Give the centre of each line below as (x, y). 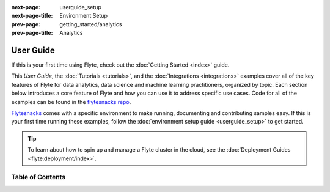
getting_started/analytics (91, 24)
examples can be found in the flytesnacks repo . (71, 102)
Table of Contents (38, 177)
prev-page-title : (32, 33)
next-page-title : (32, 16)
